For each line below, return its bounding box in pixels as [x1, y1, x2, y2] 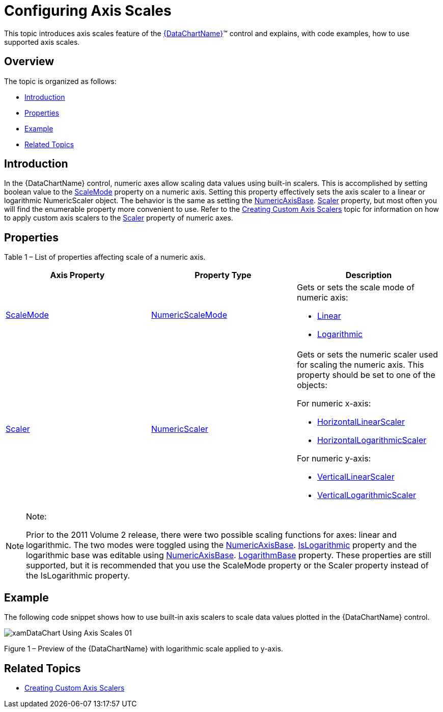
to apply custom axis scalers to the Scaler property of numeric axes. [4, 213, 233, 223]
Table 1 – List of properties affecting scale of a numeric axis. [4, 253, 206, 262]
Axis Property [50, 270, 105, 281]
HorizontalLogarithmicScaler [317, 435, 427, 446]
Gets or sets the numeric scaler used [296, 349, 438, 360]
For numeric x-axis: [296, 398, 371, 409]
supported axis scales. [4, 37, 80, 46]
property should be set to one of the [296, 370, 435, 380]
